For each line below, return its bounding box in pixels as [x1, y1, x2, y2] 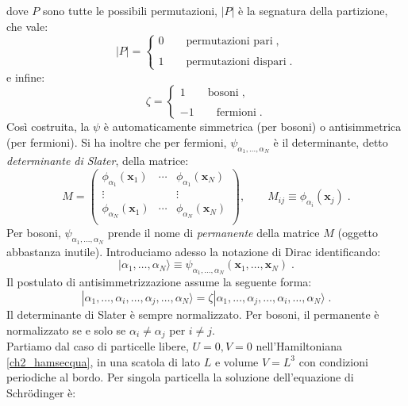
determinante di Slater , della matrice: [6, 152, 189, 169]
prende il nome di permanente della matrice [107, 224, 320, 241]
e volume [214, 353, 259, 370]
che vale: [6, 17, 48, 34]
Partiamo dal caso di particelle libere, [6, 338, 189, 354]
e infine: [6, 68, 45, 85]
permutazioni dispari [186, 56, 287, 67]
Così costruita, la [6, 118, 90, 135]
